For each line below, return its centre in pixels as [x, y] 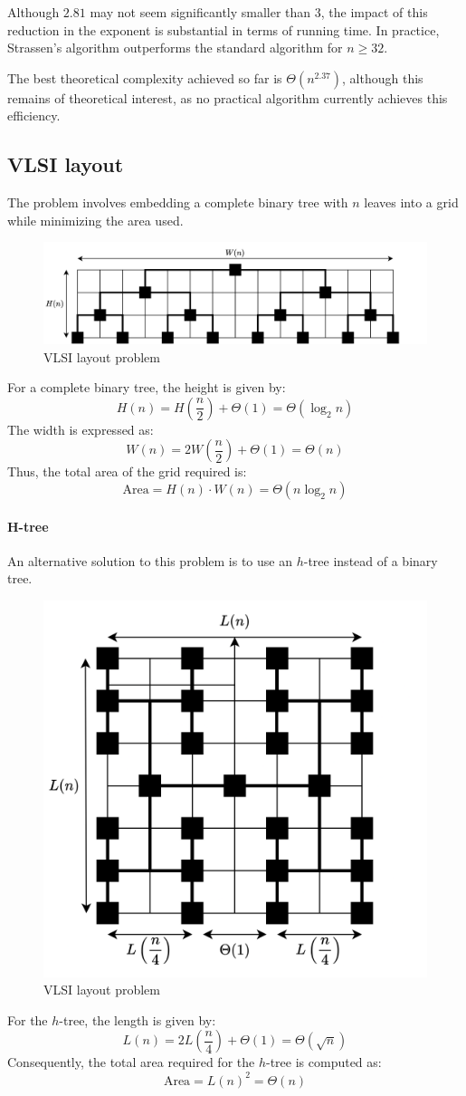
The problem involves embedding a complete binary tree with [178, 202]
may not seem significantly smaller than [200, 12]
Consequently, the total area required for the [131, 1062]
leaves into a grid [411, 202]
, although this [383, 77]
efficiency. [34, 115]
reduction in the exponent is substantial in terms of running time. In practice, [223, 29]
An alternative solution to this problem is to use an [150, 560]
